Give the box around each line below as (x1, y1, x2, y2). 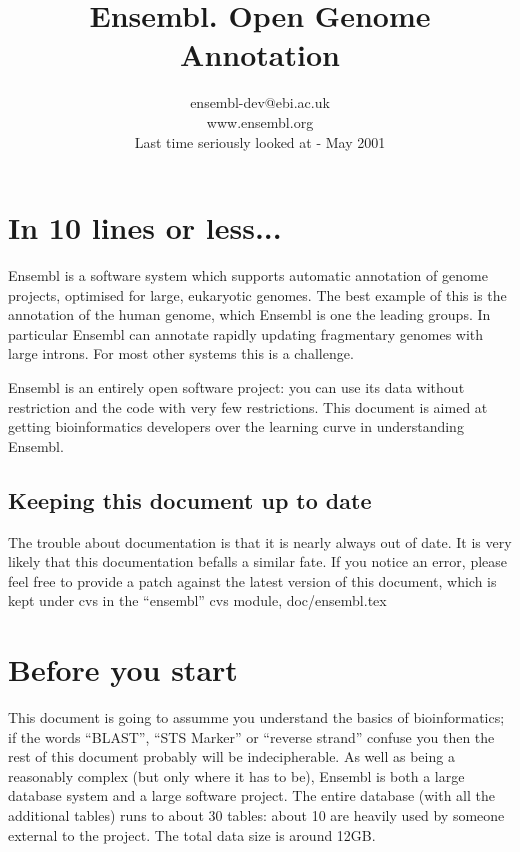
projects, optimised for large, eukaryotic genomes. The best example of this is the (8, 284, 507, 305)
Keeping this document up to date (8, 484, 372, 515)
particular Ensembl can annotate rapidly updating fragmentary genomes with (8, 323, 484, 344)
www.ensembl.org (206, 111, 314, 132)
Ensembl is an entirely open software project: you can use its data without (8, 377, 465, 397)
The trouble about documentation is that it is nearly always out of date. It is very (8, 531, 512, 552)
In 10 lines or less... (8, 207, 282, 248)
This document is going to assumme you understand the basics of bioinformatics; (8, 707, 505, 728)
